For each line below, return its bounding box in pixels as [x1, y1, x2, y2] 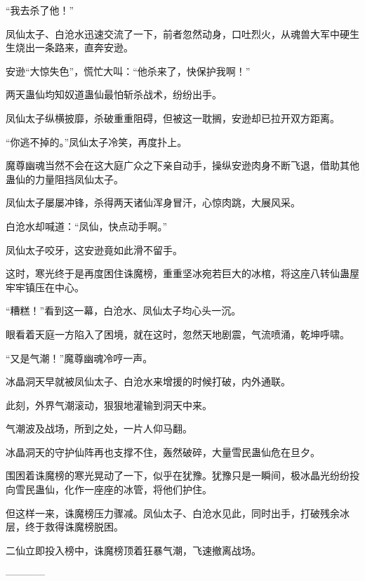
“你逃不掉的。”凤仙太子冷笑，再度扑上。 [6, 134, 187, 149]
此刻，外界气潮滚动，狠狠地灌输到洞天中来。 [6, 397, 212, 412]
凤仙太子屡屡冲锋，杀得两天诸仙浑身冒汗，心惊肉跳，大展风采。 [6, 195, 300, 210]
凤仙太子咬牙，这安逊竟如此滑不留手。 [6, 242, 182, 257]
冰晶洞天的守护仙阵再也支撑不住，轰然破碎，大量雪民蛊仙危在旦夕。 [6, 444, 320, 459]
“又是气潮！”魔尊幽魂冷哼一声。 [6, 350, 153, 365]
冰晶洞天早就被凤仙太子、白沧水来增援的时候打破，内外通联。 [6, 374, 291, 389]
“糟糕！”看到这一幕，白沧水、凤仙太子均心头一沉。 [6, 303, 241, 318]
